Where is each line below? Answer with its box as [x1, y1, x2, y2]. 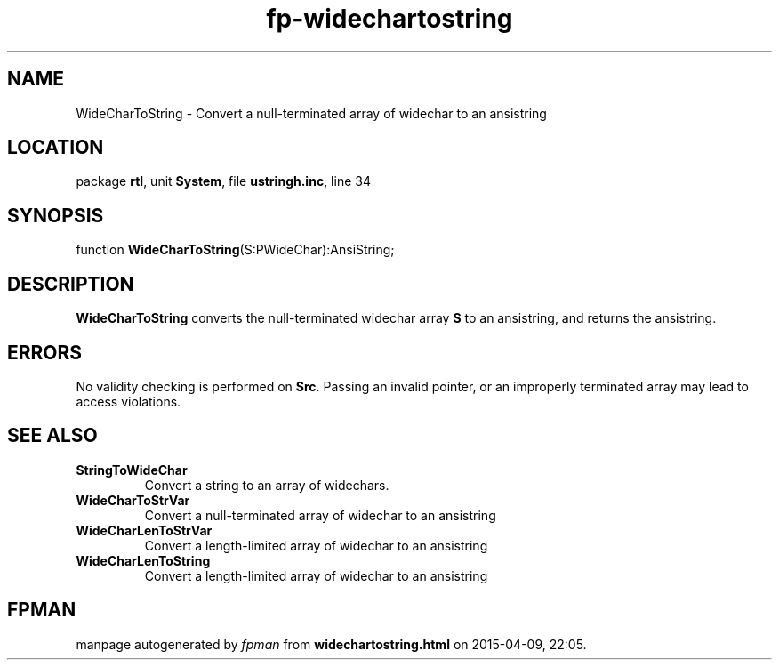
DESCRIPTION [7, 272, 134, 295]
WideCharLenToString [76, 552, 211, 568]
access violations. [76, 393, 181, 409]
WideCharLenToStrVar [76, 522, 213, 538]
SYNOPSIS [7, 204, 104, 227]
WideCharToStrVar [76, 492, 190, 508]
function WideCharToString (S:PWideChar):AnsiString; [76, 242, 395, 258]
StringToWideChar [76, 462, 188, 478]
